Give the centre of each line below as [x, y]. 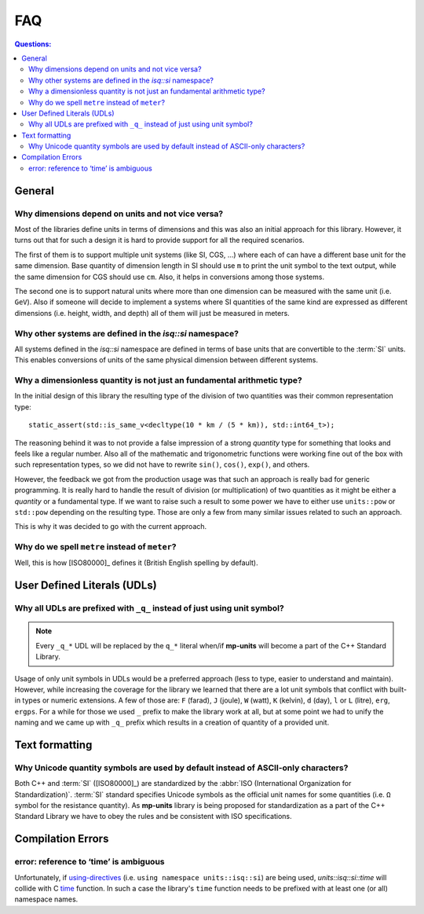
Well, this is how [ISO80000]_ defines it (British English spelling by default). [136, 563]
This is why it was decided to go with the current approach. [111, 527]
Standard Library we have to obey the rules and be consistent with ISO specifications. [153, 817]
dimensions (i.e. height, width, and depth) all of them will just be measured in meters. [152, 313]
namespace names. [46, 899]
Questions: [33, 44]
